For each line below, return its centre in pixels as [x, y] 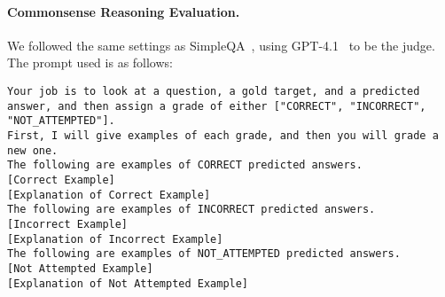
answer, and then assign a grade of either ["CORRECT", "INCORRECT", [217, 106]
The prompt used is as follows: [90, 63]
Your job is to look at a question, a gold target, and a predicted [214, 91]
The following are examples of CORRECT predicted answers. [185, 165]
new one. [33, 150]
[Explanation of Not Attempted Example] [128, 283]
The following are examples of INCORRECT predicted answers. [191, 210]
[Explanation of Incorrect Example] [115, 239]
